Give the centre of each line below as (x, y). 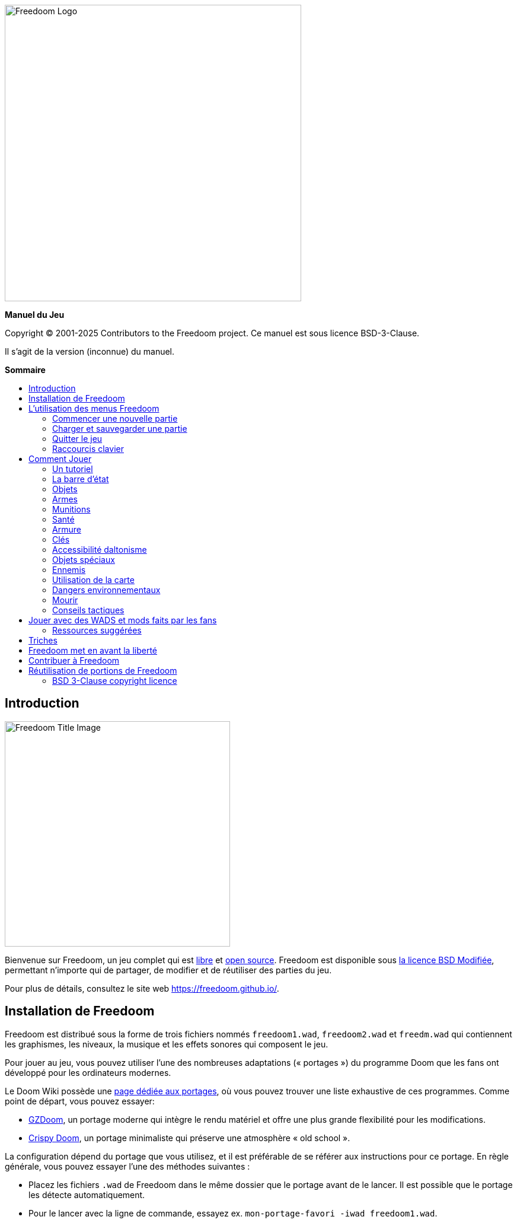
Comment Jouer (60, 459)
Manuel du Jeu (35, 315)
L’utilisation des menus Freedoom (94, 408)
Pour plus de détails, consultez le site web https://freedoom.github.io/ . (142, 988)
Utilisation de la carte (93, 580)
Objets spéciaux (84, 560)
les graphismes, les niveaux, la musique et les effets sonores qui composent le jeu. (167, 1044)
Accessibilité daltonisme (100, 550)
